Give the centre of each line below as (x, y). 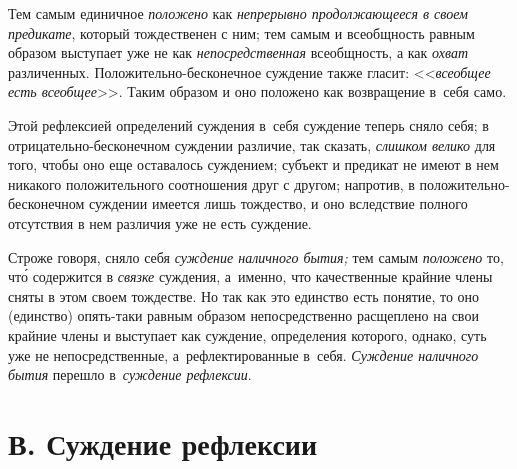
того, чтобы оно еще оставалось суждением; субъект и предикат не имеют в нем (253, 164)
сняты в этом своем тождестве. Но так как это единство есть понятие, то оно (244, 295)
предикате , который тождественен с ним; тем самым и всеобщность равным (241, 32)
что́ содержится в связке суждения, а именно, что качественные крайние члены (250, 276)
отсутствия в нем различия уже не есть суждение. (160, 222)
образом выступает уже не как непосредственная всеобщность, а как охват (238, 52)
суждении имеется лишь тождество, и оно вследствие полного (278, 203)
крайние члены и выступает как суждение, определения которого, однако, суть (247, 334)
